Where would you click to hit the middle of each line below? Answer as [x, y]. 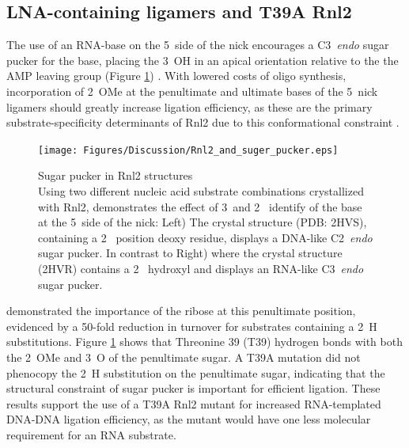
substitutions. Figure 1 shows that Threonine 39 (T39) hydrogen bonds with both [204, 342]
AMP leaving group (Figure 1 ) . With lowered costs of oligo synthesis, [176, 76]
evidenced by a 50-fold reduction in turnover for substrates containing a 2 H [192, 326]
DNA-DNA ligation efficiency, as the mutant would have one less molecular [189, 419]
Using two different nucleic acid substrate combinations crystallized [201, 191]
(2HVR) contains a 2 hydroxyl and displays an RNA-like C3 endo [201, 268]
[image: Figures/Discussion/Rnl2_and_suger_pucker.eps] [188, 150]
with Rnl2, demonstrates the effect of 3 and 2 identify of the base [200, 206]
